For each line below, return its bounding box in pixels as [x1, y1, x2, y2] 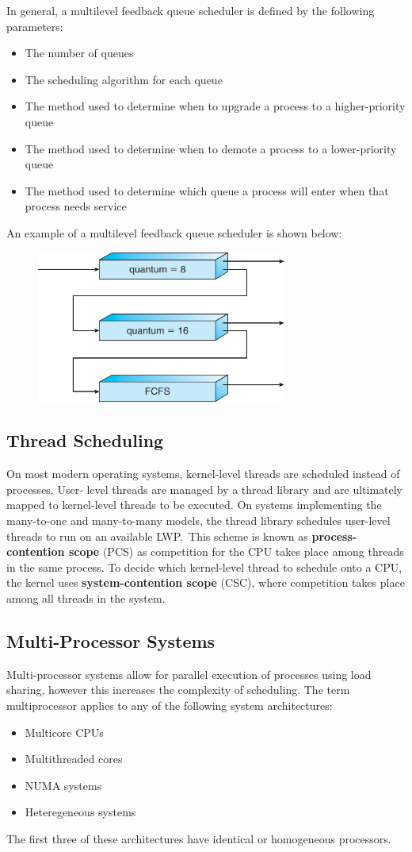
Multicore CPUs [25, 723, 104, 740]
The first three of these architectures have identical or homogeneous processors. [6, 831, 391, 846]
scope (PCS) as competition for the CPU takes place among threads [68, 543, 404, 560]
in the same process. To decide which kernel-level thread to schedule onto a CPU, [6, 558, 402, 575]
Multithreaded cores [25, 750, 123, 767]
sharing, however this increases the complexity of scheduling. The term [6, 681, 350, 698]
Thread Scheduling [6, 428, 164, 453]
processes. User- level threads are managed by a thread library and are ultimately [6, 480, 403, 497]
